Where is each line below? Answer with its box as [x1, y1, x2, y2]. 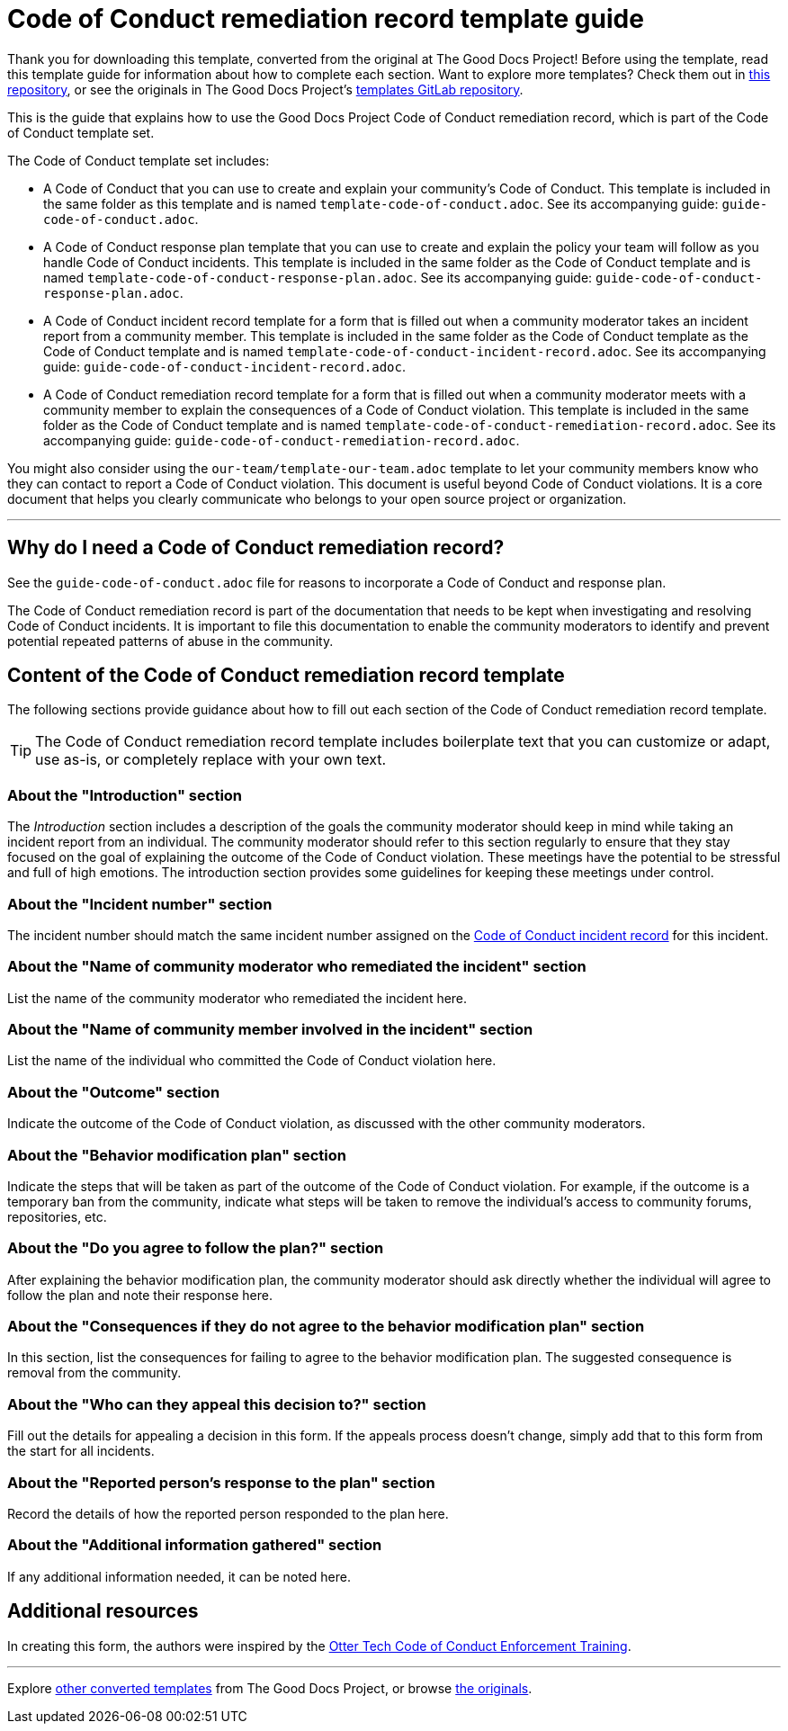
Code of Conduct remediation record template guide [7, 4, 644, 34]
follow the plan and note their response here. [7, 1287, 273, 1303]
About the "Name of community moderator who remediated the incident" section [7, 957, 587, 976]
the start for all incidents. [7, 1443, 155, 1459]
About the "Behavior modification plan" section [7, 1145, 347, 1164]
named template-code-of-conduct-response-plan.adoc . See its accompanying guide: [43, 269, 593, 285]
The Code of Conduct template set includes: [7, 152, 270, 168]
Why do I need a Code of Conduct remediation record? [7, 536, 505, 560]
